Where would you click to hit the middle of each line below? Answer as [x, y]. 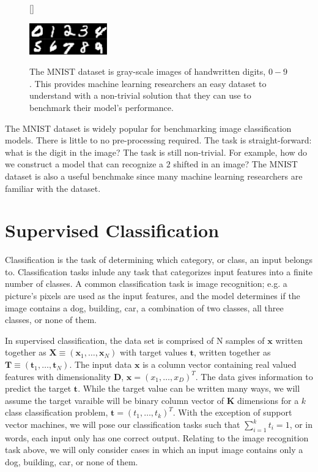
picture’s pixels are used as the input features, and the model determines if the [153, 296]
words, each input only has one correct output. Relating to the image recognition [157, 437]
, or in [301, 424]
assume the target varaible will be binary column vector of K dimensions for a [152, 400]
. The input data [101, 364]
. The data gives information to [254, 376]
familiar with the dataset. [53, 188]
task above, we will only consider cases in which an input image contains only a [154, 450]
